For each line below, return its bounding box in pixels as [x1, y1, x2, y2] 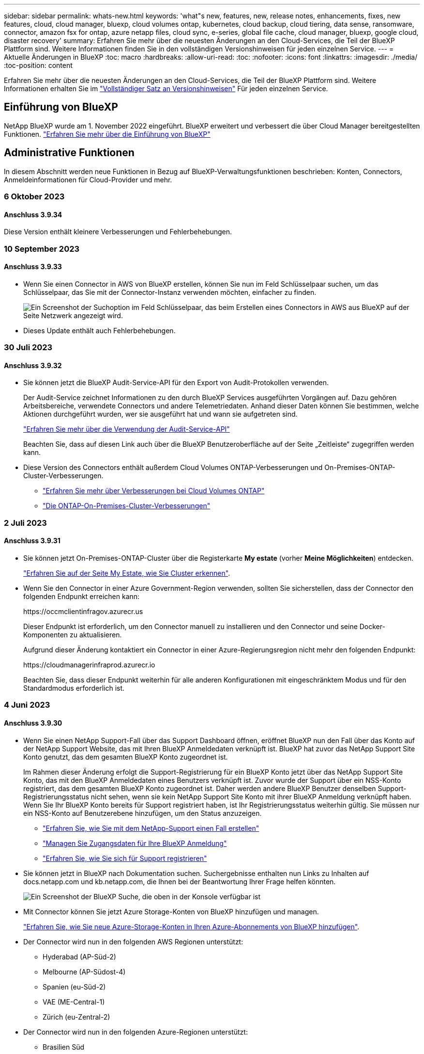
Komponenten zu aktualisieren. [23, 631, 122, 639]
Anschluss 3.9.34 [4, 210, 62, 219]
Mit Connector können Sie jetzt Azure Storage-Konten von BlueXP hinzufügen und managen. [23, 907, 319, 916]
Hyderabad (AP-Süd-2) [43, 952, 116, 961]
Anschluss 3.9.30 [4, 719, 62, 728]
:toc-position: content [4, 61, 73, 69]
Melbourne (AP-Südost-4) [43, 967, 126, 976]
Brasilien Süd [43, 1042, 85, 1051]
